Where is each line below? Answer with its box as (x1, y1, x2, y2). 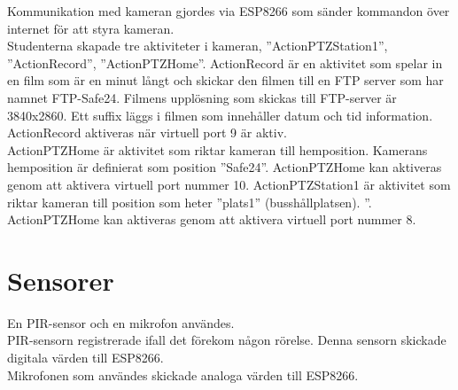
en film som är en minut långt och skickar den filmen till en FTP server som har (7, 71, 444, 90)
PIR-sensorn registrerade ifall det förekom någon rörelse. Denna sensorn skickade (7, 331, 446, 349)
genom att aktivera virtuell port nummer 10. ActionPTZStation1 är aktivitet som (7, 175, 451, 193)
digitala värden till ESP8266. (7, 348, 164, 367)
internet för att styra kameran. (7, 19, 175, 37)
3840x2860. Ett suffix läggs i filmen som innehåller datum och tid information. (7, 105, 433, 124)
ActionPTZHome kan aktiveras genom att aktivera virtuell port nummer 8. (7, 210, 416, 229)
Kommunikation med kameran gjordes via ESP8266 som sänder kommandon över (7, 2, 450, 19)
